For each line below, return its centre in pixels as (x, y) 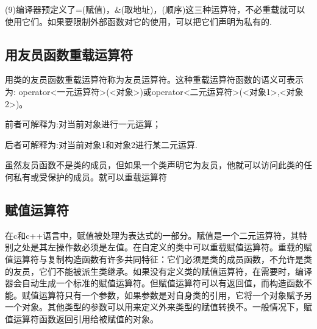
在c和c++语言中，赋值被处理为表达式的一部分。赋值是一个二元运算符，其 (152, 235)
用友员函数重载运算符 (69, 54)
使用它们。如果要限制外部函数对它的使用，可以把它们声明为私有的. (138, 21)
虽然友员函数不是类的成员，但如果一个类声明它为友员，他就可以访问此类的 (154, 165)
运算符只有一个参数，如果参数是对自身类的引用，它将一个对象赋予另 (175, 295)
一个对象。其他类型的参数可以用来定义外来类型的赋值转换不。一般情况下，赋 (158, 307)
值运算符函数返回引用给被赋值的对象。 (82, 318)
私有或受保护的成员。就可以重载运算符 (90, 176)
